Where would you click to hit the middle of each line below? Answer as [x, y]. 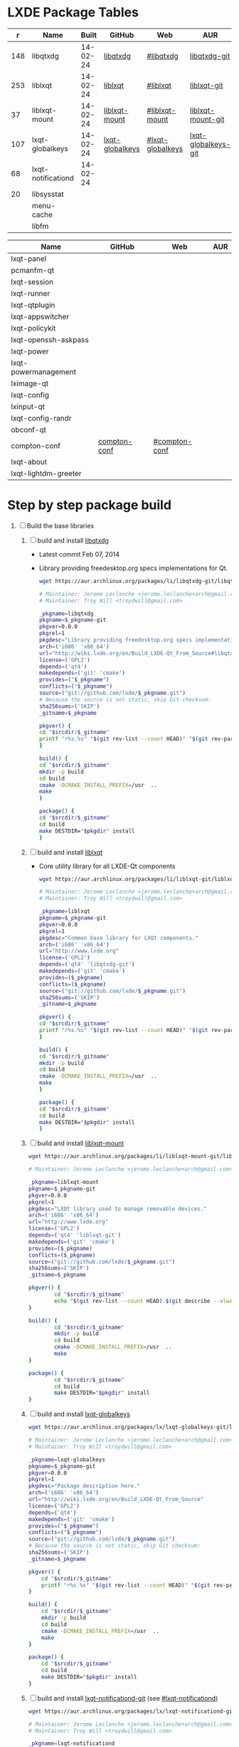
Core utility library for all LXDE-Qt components [107, 866]
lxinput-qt [28, 406]
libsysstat [48, 194]
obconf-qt [28, 430]
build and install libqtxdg [73, 540]
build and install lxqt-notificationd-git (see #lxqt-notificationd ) [128, 1698]
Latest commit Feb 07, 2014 [79, 554]
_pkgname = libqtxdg [66, 614]
